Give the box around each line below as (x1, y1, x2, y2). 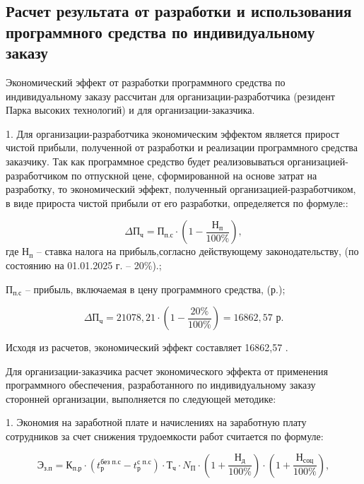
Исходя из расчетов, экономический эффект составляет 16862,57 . (6, 340, 288, 355)
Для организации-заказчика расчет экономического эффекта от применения (6, 363, 328, 378)
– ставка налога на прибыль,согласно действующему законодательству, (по (36, 244, 359, 259)
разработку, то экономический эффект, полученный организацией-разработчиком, (6, 182, 356, 196)
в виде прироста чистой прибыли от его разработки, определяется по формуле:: (6, 195, 348, 210)
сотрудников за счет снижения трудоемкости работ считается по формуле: (6, 429, 324, 444)
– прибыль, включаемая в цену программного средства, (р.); (25, 281, 286, 296)
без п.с (100, 459, 121, 466)
